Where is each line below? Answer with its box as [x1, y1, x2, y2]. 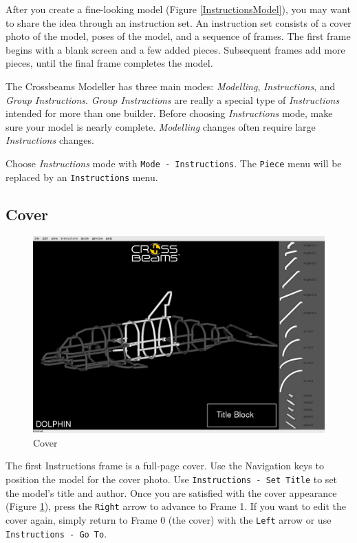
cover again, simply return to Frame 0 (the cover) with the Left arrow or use [6, 512, 332, 526]
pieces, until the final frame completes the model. [6, 56, 213, 70]
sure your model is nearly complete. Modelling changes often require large [6, 119, 316, 134]
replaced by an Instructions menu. [6, 169, 158, 184]
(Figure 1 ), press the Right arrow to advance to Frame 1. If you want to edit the [6, 499, 347, 513]
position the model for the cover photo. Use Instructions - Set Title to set [6, 471, 338, 486]
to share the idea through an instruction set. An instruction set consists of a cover [6, 15, 351, 30]
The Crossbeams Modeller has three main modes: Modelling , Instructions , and [6, 78, 336, 93]
